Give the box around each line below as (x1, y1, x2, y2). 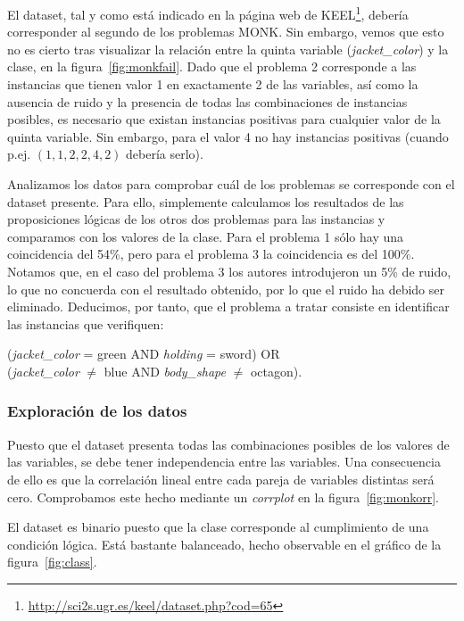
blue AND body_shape (104, 361, 226, 380)
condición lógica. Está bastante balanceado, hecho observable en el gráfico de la (7, 534, 442, 553)
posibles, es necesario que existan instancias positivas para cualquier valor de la (7, 110, 441, 128)
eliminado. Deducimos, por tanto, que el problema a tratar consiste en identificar (7, 297, 450, 316)
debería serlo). (126, 145, 203, 163)
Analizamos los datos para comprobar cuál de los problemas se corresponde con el (7, 175, 455, 193)
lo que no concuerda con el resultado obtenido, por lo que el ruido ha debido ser (7, 279, 444, 298)
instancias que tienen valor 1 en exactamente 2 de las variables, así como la (7, 75, 418, 94)
